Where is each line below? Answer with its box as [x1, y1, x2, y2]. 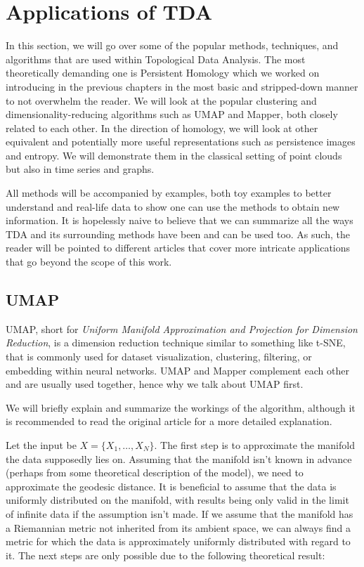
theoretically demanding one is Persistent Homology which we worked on [6, 65, 320, 80]
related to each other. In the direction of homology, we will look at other [6, 120, 318, 135]
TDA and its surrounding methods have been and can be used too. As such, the [6, 226, 350, 241]
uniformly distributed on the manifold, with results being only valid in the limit [6, 493, 349, 507]
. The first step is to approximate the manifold [154, 437, 355, 452]
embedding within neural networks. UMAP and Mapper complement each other [6, 363, 349, 377]
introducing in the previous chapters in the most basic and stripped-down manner [6, 79, 358, 93]
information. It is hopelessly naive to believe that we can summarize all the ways [6, 213, 353, 228]
